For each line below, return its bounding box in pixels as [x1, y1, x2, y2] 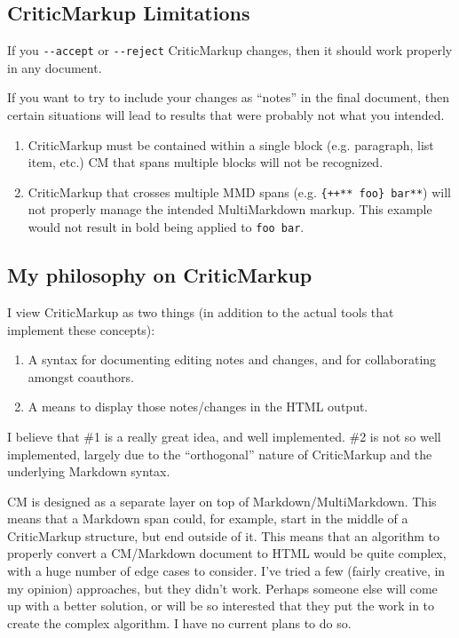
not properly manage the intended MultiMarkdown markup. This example [28, 200, 432, 219]
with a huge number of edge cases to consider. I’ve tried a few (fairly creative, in [7, 562, 446, 580]
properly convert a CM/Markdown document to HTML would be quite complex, [7, 544, 447, 562]
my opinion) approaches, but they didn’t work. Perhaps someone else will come [7, 578, 438, 597]
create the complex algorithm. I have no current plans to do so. [7, 613, 352, 632]
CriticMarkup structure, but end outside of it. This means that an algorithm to [7, 526, 440, 545]
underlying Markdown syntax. [7, 462, 170, 481]
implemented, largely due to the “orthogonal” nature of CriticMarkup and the [7, 444, 432, 463]
